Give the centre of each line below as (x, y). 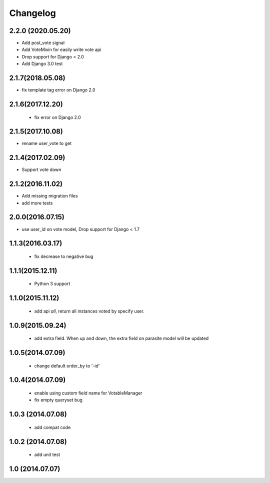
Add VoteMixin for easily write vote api (61, 49)
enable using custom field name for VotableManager (88, 393)
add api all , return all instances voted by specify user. (89, 311)
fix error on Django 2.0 (57, 117)
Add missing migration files (50, 196)
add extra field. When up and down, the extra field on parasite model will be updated (121, 338)
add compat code (52, 427)
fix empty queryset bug (58, 400)
